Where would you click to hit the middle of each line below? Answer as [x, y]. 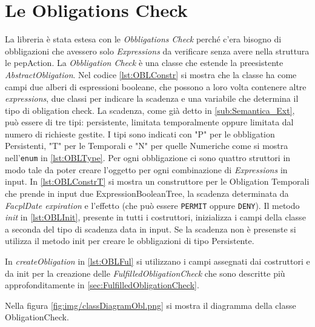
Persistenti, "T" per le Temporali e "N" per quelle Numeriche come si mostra [147, 146]
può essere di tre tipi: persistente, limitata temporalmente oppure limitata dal [149, 122]
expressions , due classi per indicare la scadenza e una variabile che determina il [152, 98]
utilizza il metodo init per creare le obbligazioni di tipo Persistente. [130, 241]
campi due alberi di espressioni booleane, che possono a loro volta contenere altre [156, 86]
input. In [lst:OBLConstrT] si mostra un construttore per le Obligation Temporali [157, 181]
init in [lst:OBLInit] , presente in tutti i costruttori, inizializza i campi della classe [155, 217]
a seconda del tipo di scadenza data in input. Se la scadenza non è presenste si [151, 229]
